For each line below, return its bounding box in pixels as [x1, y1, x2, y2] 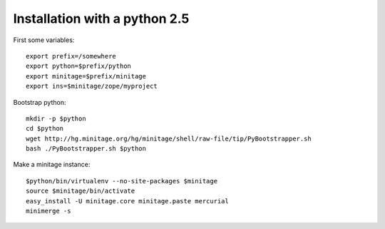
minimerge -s [26, 207, 71, 215]
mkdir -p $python [26, 114, 86, 123]
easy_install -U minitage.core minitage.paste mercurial [26, 197, 230, 205]
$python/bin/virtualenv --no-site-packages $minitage [26, 177, 217, 185]
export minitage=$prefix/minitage [26, 72, 146, 80]
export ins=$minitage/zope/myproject [26, 82, 158, 91]
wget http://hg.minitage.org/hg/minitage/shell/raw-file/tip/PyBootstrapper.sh [26, 134, 312, 143]
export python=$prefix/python [26, 62, 132, 71]
